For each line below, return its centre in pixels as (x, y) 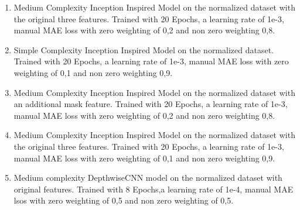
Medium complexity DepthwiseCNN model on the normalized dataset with (148, 178)
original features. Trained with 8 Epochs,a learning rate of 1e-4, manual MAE (154, 189)
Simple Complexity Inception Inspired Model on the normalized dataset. (144, 49)
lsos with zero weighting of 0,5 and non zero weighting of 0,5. (124, 200)
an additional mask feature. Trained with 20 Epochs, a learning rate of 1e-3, (151, 104)
